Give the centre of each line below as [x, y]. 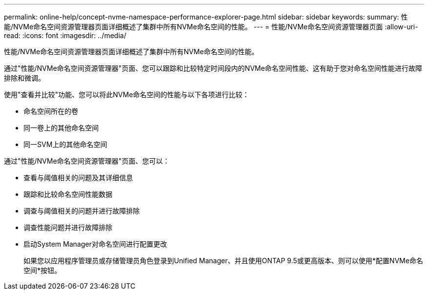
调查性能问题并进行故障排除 [68, 227]
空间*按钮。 [43, 270]
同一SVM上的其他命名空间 [65, 144]
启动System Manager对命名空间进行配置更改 [95, 244]
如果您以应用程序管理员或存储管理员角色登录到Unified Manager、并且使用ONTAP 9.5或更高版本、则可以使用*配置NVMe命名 [224, 261]
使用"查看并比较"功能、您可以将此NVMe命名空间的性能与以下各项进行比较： [127, 94]
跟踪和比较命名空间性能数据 [68, 194]
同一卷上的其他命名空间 [61, 128]
